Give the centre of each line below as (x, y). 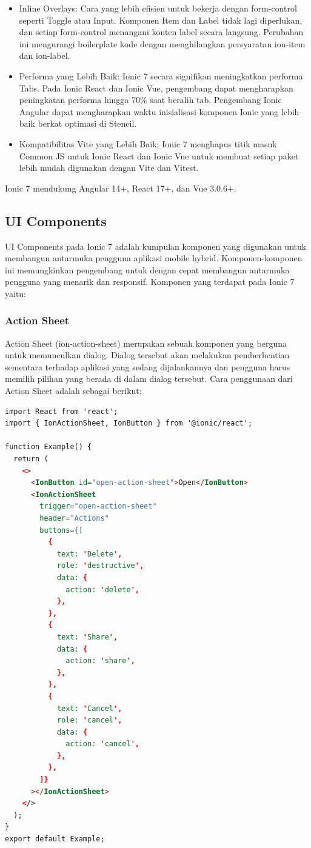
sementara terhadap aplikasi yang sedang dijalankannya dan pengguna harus (148, 366)
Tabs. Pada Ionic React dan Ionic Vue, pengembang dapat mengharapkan (156, 88)
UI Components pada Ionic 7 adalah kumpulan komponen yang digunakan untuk (156, 246)
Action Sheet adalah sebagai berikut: (73, 391)
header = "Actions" (74, 519)
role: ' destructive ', (100, 566)
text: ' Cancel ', (89, 708)
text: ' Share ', (87, 637)
